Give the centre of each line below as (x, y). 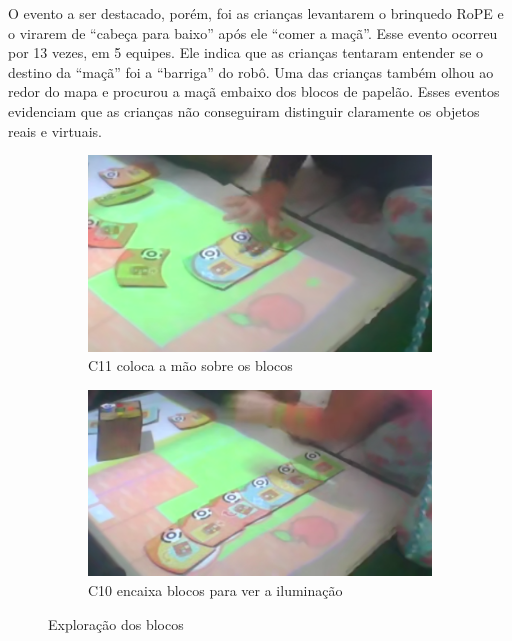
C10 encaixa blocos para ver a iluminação (215, 590)
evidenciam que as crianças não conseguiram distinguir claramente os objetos (244, 110)
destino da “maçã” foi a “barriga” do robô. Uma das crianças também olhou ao (251, 71)
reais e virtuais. (55, 130)
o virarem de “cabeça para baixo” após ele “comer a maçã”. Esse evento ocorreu (253, 32)
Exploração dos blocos (116, 623)
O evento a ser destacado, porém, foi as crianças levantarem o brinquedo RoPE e (256, 13)
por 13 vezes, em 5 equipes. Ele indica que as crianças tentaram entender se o (246, 52)
